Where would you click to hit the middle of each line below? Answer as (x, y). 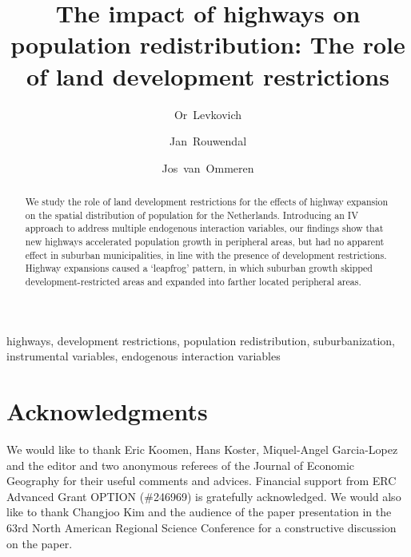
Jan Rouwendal (208, 141)
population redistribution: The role (208, 44)
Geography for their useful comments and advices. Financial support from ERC (202, 481)
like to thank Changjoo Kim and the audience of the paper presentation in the (199, 512)
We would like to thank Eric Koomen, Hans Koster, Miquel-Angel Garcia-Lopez (202, 449)
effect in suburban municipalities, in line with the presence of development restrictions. (206, 255)
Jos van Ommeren (208, 167)
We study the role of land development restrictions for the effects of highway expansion (207, 202)
